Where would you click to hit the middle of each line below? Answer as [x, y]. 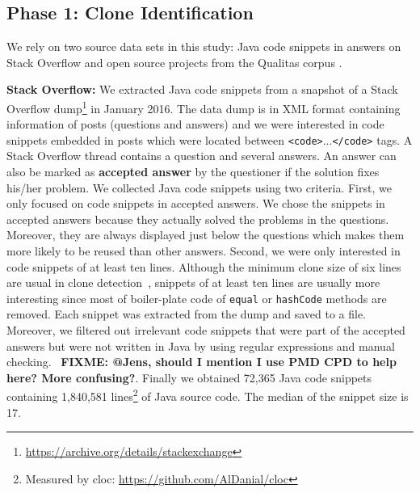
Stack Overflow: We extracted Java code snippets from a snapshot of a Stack [202, 89]
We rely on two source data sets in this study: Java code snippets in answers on [204, 46]
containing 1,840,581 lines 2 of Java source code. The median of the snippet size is [208, 395]
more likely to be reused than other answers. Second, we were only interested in [204, 251]
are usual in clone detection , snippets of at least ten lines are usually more [193, 282]
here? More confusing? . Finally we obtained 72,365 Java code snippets [189, 377]
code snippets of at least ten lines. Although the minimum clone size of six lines [204, 266]
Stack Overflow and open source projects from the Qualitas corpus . [174, 62]
